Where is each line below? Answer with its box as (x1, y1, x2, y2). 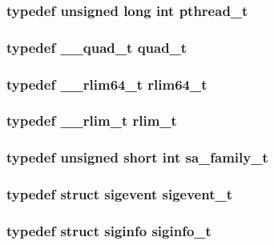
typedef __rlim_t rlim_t (6, 110, 177, 131)
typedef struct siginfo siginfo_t (6, 220, 212, 240)
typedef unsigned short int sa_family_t (6, 147, 268, 167)
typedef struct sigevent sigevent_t (6, 184, 232, 204)
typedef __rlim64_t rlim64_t (6, 74, 208, 94)
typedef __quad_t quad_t (6, 37, 187, 57)
